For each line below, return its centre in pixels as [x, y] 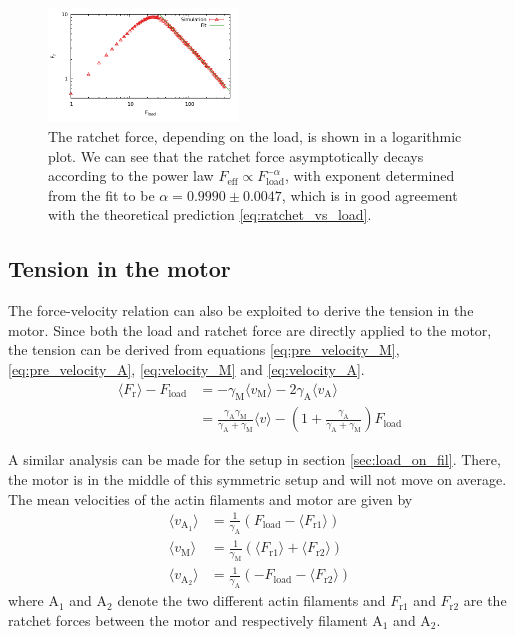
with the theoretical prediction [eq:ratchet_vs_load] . [210, 214]
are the [485, 600]
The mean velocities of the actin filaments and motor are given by [210, 498]
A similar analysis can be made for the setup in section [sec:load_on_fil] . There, [254, 459]
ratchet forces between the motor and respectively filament [188, 619]
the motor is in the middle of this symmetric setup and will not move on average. [257, 479]
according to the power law [131, 175]
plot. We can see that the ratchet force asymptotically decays [236, 155]
